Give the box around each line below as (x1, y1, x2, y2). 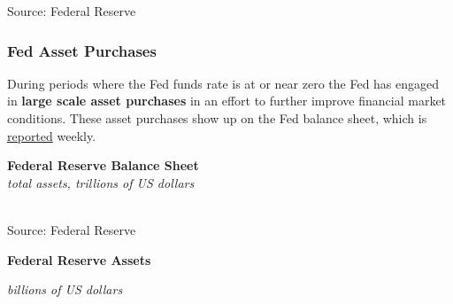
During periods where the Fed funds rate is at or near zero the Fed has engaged (7, 74, 440, 92)
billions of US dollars (7, 280, 123, 299)
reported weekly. (7, 126, 96, 144)
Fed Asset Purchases (7, 39, 157, 61)
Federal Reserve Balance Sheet (7, 156, 199, 175)
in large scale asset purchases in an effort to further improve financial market (7, 91, 447, 110)
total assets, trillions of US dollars (7, 173, 195, 191)
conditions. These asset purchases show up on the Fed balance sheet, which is (7, 109, 427, 127)
